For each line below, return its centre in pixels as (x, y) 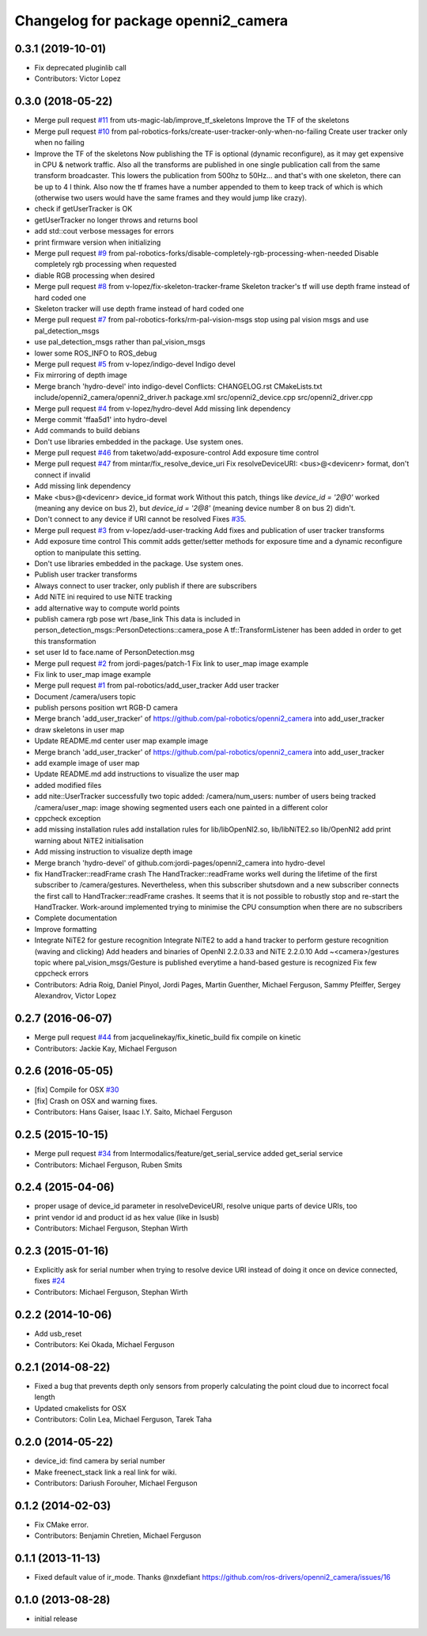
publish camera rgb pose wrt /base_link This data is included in (137, 618)
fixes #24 (50, 1281)
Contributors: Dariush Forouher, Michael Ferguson (116, 1483)
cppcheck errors (61, 973)
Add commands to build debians (87, 431)
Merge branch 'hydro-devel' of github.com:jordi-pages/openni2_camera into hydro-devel (180, 862)
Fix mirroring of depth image (81, 375)
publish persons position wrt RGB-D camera (106, 708)
